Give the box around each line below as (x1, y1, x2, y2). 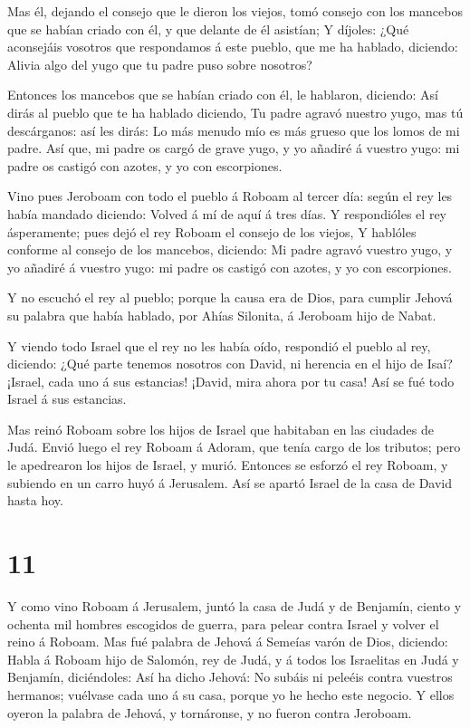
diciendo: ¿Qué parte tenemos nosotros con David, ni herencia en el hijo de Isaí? (7, 354, 453, 373)
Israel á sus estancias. (7, 389, 127, 408)
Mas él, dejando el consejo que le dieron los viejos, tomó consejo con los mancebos (7, 2, 463, 20)
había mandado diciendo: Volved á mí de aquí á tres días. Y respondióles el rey (7, 204, 446, 223)
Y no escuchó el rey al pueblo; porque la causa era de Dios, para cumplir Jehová (7, 288, 453, 307)
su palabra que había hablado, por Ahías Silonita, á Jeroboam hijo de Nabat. (7, 305, 436, 324)
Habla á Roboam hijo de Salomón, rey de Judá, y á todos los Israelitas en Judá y (7, 649, 459, 668)
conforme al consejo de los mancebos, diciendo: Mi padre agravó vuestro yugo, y (7, 240, 453, 259)
